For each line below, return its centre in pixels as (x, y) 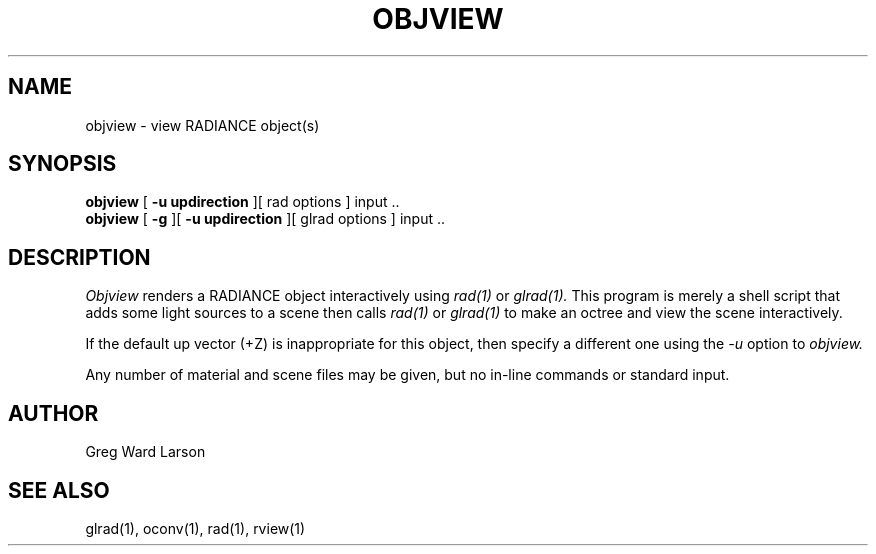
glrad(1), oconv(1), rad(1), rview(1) (195, 528)
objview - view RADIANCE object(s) (202, 125)
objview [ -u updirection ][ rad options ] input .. (242, 202)
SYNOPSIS (62, 164)
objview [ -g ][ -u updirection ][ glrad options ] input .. (265, 219)
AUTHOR (53, 413)
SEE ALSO (59, 490)
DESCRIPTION (79, 257)
